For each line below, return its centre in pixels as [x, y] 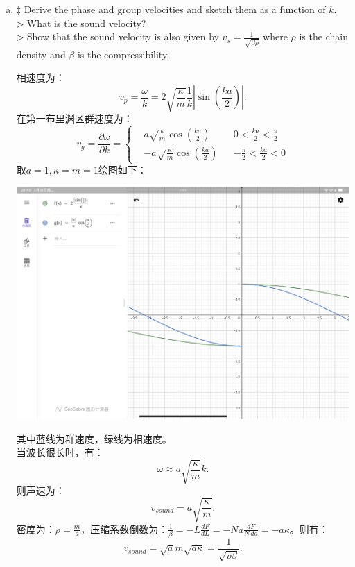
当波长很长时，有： [60, 452]
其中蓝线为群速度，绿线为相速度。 [94, 438]
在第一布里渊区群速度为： [75, 118]
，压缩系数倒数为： [124, 528]
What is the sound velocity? [86, 23]
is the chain [323, 36]
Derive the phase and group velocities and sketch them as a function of [175, 9]
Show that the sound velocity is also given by [123, 36]
